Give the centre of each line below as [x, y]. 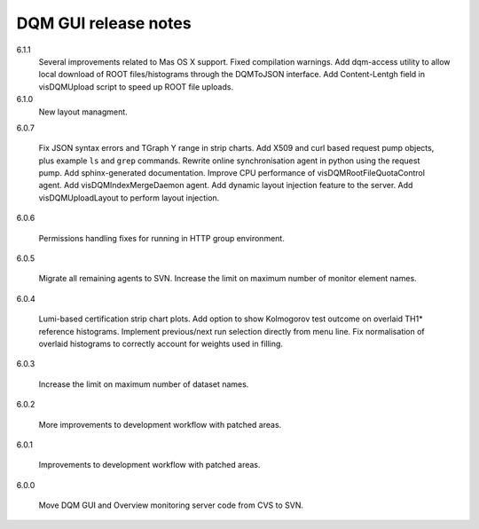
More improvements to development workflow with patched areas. [160, 424]
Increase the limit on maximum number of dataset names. [144, 384]
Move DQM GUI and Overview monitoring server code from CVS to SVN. [171, 505]
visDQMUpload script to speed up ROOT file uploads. [136, 87]
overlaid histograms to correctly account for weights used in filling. [161, 343]
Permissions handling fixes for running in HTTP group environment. [162, 238]
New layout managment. [83, 112]
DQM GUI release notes [104, 23]
